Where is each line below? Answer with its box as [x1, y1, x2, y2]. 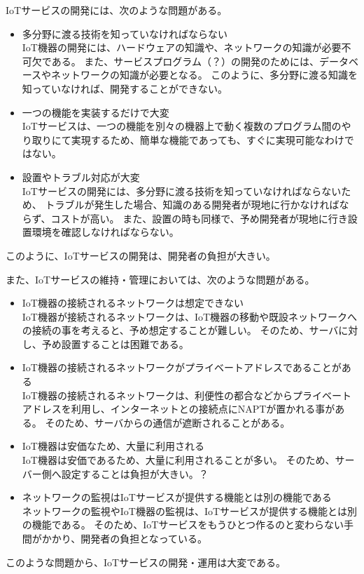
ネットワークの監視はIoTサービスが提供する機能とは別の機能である [22, 490, 332, 505]
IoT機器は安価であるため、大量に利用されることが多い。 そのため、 [22, 453, 335, 467]
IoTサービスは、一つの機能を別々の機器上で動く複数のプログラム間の [22, 119, 342, 133]
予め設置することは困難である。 [41, 336, 189, 351]
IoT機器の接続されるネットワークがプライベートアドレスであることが [22, 360, 342, 375]
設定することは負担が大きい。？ [61, 466, 209, 481]
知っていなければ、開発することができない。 [22, 81, 228, 95]
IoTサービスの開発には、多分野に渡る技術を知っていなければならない [22, 183, 342, 198]
